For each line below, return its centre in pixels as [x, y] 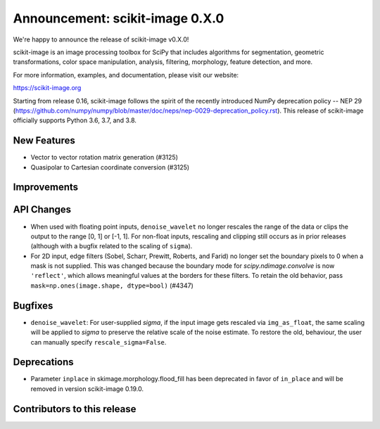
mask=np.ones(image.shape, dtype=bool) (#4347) [112, 286]
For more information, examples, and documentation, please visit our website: [126, 75]
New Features [44, 141]
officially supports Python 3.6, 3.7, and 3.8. [75, 120]
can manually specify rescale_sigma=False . [99, 342]
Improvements [46, 187]
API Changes [42, 210]
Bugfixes [33, 306]
